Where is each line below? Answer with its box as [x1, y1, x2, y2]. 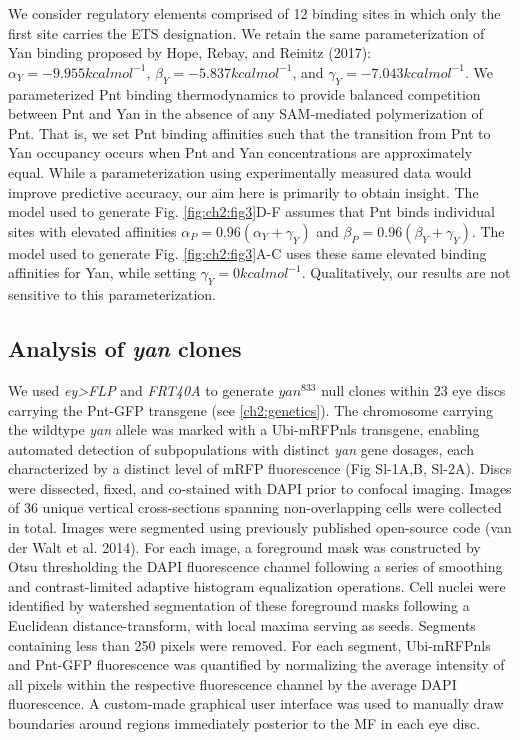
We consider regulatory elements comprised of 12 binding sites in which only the [8, 3, 501, 23]
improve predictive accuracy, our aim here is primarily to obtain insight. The [8, 181, 479, 202]
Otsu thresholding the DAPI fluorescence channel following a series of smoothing [8, 556, 503, 577]
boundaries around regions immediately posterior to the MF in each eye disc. [8, 713, 481, 734]
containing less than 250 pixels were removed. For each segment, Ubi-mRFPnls [8, 634, 491, 655]
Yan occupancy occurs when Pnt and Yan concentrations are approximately [8, 142, 473, 163]
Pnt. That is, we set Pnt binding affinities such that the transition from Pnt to [8, 122, 491, 143]
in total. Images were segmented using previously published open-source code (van [8, 517, 512, 538]
